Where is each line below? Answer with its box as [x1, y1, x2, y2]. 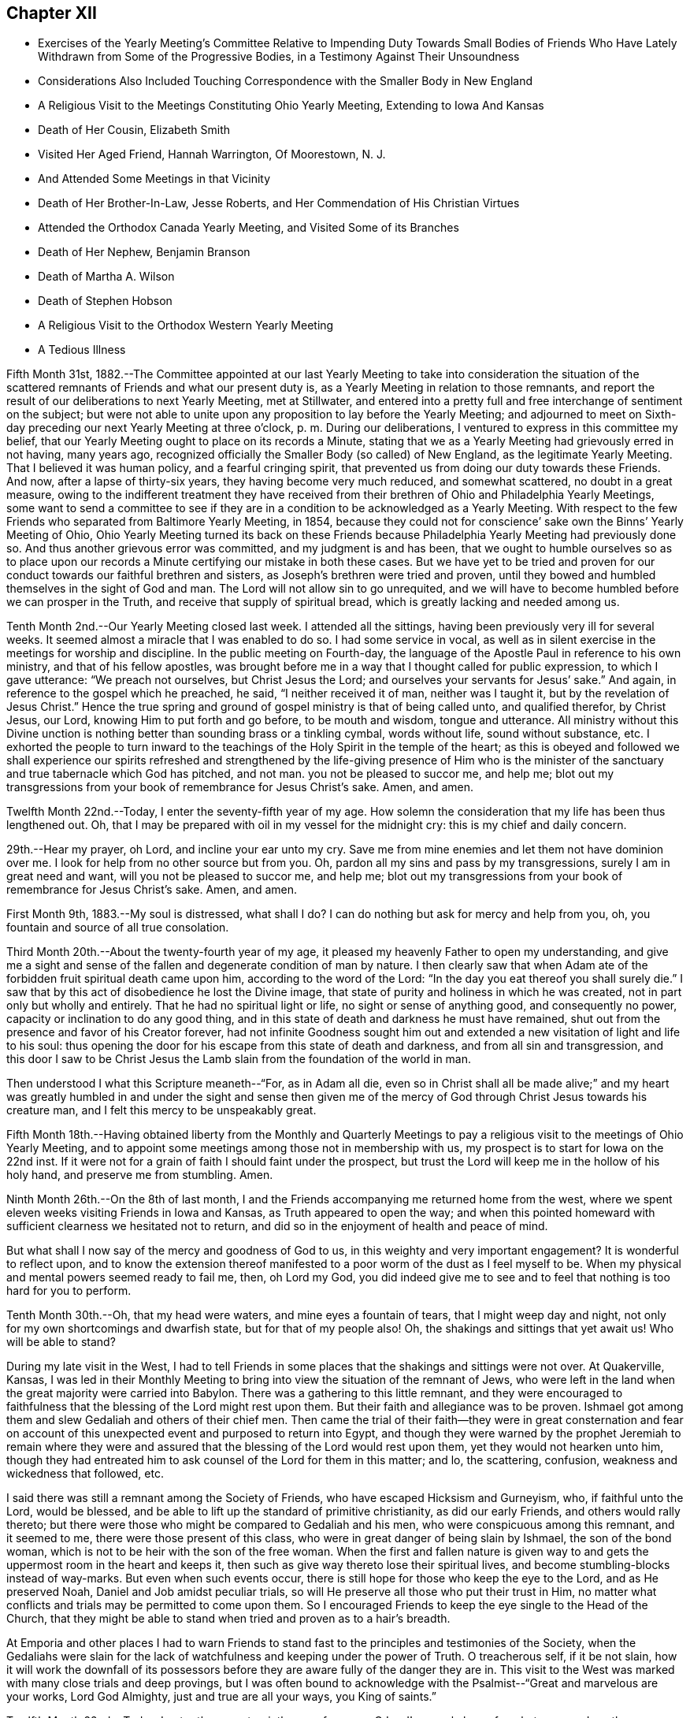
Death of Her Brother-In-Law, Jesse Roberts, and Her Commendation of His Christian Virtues [38, 196, 520, 210]
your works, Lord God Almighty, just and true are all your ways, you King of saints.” [6, 1690, 436, 1704]
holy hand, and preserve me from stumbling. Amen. [6, 1168, 273, 1182]
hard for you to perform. [6, 1284, 132, 1298]
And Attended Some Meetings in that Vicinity [38, 172, 271, 186]
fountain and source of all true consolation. [6, 920, 229, 935]
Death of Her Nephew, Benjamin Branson [38, 245, 250, 259]
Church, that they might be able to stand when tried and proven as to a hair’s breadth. [6, 1612, 451, 1626]
